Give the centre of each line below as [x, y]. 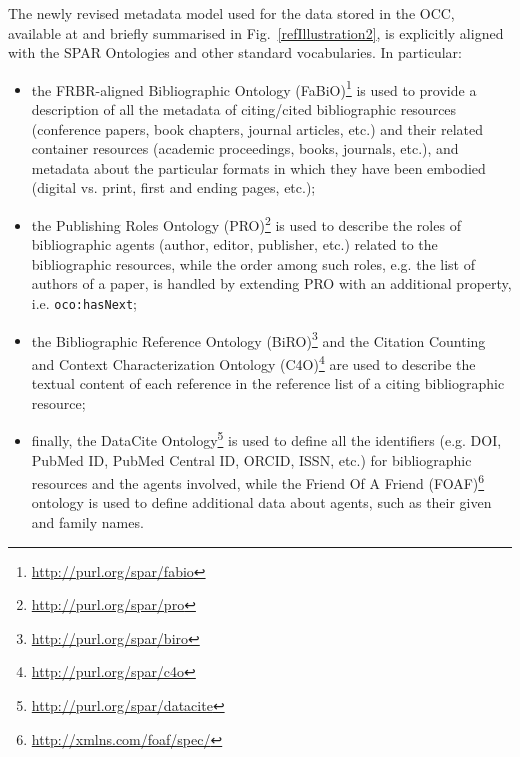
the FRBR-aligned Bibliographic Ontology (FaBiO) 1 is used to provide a [254, 88]
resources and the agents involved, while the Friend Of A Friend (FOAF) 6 [258, 481]
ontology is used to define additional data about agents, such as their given [261, 502]
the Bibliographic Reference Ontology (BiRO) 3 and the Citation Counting [258, 339]
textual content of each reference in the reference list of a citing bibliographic [268, 383]
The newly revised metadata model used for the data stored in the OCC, [231, 13]
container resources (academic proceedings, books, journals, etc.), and [245, 148]
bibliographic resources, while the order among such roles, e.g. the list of [253, 263]
